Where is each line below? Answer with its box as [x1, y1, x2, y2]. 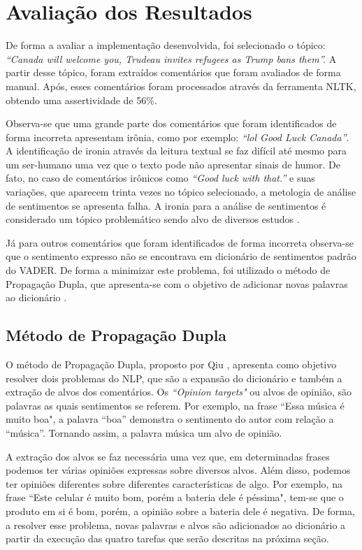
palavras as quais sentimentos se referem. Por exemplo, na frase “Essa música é [6, 398, 345, 412]
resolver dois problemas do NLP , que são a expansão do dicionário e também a [6, 370, 342, 385]
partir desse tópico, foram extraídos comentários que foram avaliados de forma [6, 65, 341, 80]
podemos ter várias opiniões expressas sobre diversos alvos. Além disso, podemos [6, 463, 351, 477]
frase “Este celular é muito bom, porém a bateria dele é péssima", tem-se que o [6, 490, 344, 505]
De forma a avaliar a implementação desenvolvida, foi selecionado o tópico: [6, 38, 326, 52]
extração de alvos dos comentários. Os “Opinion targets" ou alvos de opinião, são [6, 384, 352, 399]
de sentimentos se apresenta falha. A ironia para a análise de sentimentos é [6, 198, 326, 212]
